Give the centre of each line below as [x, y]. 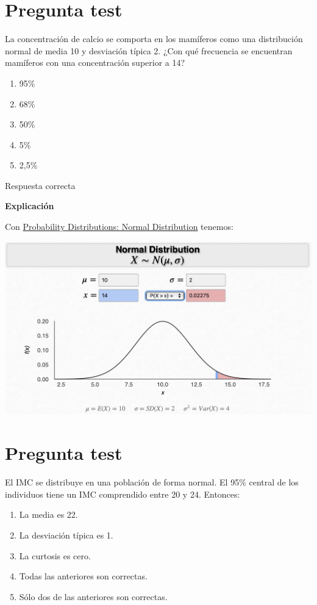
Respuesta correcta [40, 185]
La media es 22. [48, 514]
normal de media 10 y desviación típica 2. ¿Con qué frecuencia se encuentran [149, 50]
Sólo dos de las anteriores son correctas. [93, 596]
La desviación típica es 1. [66, 535]
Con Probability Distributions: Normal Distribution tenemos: [119, 227]
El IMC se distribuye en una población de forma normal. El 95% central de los [152, 482]
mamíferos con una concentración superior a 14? [95, 63]
